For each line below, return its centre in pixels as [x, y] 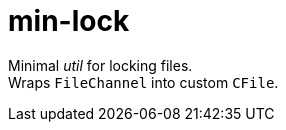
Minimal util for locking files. [100, 65]
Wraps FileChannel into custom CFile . [143, 82]
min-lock [69, 21]
